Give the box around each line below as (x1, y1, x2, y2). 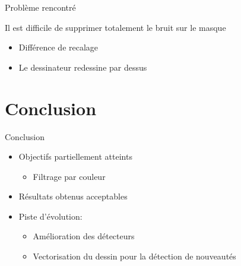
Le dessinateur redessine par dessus (18, 61, 147, 73)
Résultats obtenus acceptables (18, 190, 128, 202)
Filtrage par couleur (33, 170, 106, 182)
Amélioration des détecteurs (33, 230, 135, 242)
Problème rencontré (5, 1, 76, 13)
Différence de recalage (18, 41, 99, 53)
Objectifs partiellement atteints (18, 150, 132, 163)
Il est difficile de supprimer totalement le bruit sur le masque (5, 21, 226, 33)
